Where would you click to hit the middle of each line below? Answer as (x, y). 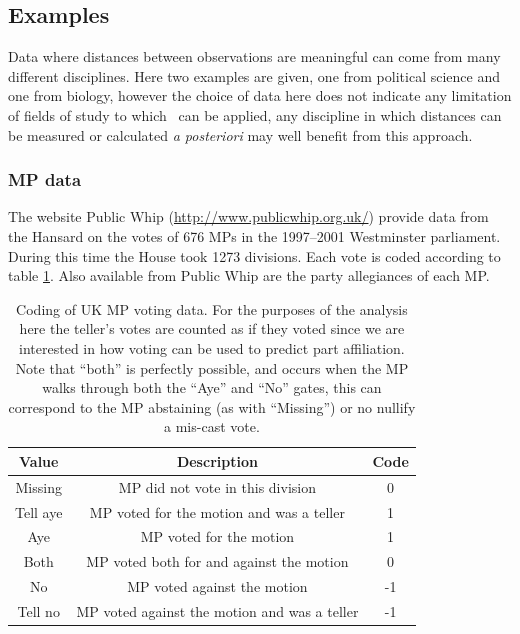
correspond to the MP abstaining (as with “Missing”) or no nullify (212, 406)
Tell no (38, 610)
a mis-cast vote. (212, 426)
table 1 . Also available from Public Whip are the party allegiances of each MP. (249, 275)
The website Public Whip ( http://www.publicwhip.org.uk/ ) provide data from (248, 216)
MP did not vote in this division (217, 486)
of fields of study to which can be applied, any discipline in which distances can (255, 114)
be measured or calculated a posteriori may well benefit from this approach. (240, 134)
